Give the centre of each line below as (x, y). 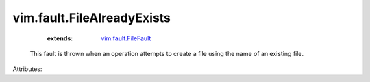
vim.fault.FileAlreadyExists (92, 18)
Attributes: (27, 69)
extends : (60, 38)
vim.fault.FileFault (126, 38)
